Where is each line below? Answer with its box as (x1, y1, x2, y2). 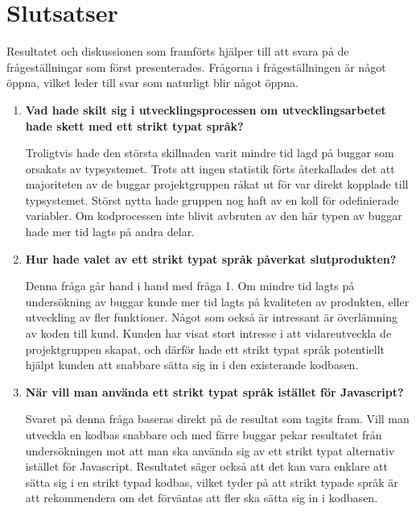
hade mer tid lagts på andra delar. (25, 223, 196, 240)
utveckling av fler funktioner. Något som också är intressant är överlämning (25, 309, 397, 326)
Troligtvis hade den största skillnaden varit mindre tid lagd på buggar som (25, 144, 394, 161)
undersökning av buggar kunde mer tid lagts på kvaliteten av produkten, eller (25, 293, 410, 310)
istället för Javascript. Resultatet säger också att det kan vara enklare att (25, 458, 388, 475)
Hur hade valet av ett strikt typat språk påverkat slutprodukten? (25, 250, 397, 267)
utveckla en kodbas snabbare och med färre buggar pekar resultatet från (25, 426, 382, 442)
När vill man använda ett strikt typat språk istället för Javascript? (25, 383, 404, 400)
